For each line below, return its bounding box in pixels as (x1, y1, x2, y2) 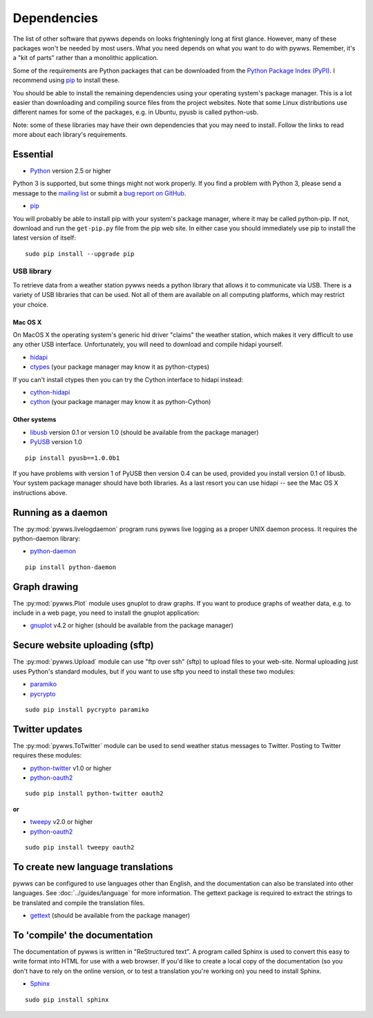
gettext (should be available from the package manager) (30, 912, 191, 920)
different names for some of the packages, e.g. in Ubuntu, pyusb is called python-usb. (12, 108, 259, 117)
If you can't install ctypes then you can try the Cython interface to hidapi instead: (12, 375, 244, 383)
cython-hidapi (30, 387, 70, 396)
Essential (12, 148, 54, 160)
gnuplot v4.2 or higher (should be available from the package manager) (30, 622, 234, 630)
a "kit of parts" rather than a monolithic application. (12, 54, 159, 62)
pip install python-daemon (25, 563, 117, 571)
